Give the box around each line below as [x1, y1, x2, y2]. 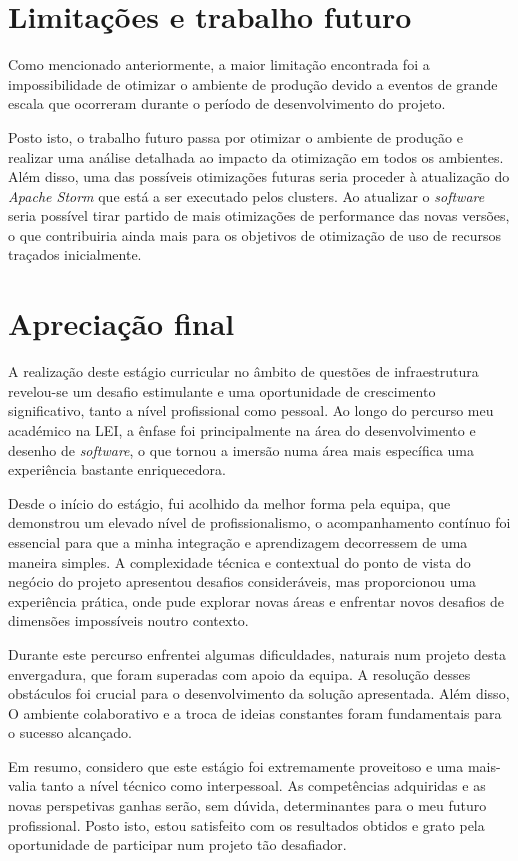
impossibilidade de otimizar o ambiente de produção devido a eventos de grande [8, 73, 498, 94]
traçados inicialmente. [8, 244, 142, 265]
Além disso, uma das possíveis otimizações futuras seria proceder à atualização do [8, 166, 510, 187]
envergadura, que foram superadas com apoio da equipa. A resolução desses [8, 663, 471, 684]
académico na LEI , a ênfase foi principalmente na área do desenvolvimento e [8, 419, 476, 440]
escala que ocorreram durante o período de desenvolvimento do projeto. [8, 93, 446, 114]
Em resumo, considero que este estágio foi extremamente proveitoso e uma [8, 755, 464, 776]
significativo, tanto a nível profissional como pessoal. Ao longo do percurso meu [8, 400, 494, 421]
